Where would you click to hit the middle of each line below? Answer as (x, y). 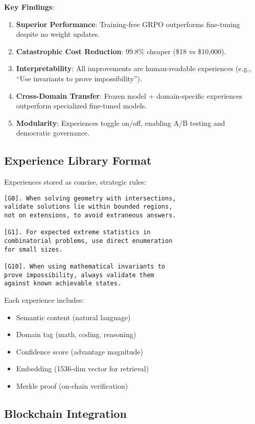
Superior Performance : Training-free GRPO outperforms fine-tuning (128, 24)
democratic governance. (53, 133)
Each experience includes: (44, 299)
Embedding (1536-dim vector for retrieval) (83, 369)
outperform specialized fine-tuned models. (82, 106)
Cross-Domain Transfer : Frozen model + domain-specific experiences (129, 95)
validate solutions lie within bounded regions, (88, 207)
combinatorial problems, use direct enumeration (88, 241)
